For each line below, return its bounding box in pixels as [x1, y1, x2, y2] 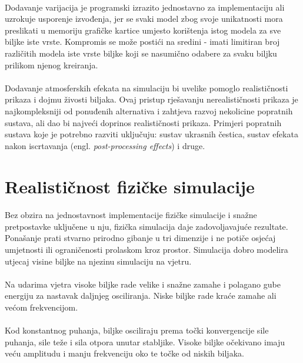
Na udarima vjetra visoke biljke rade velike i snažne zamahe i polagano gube [5, 278, 281, 290]
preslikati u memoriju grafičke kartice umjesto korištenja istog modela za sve [5, 24, 281, 36]
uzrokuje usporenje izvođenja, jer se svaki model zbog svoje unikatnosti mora [5, 12, 283, 25]
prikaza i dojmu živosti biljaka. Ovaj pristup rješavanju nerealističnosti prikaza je [5, 93, 298, 105]
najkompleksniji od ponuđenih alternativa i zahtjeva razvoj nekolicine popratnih [5, 104, 293, 117]
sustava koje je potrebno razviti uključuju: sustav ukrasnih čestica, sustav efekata [5, 128, 298, 140]
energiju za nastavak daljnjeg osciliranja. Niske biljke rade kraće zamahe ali [5, 289, 277, 302]
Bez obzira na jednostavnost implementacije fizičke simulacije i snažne [5, 209, 257, 221]
